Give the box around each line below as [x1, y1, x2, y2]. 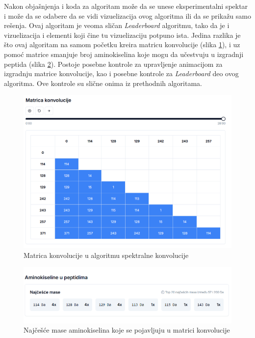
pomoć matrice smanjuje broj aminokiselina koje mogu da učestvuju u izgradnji [4, 49, 244, 59]
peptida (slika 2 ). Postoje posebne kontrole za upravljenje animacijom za [4, 58, 223, 69]
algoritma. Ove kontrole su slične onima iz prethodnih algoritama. [4, 78, 202, 88]
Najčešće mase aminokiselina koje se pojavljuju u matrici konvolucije [24, 325, 230, 335]
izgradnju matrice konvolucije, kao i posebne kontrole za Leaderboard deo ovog [4, 68, 239, 79]
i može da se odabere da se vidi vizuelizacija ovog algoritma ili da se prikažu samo [4, 10, 251, 21]
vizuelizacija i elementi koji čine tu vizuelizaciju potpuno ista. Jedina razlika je [4, 29, 241, 40]
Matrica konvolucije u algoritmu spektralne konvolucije [24, 250, 189, 260]
